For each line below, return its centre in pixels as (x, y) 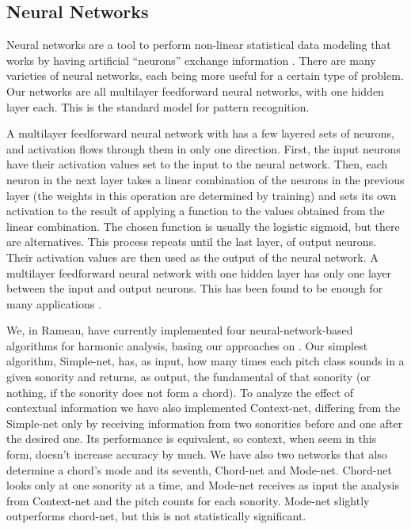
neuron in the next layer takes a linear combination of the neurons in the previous (205, 179)
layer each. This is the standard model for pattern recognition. (158, 106)
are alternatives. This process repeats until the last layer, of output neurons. (192, 242)
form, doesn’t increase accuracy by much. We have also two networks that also (197, 454)
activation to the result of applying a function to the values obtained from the (196, 211)
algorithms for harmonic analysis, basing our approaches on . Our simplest (187, 345)
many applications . (54, 303)
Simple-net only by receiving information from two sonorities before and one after (205, 423)
